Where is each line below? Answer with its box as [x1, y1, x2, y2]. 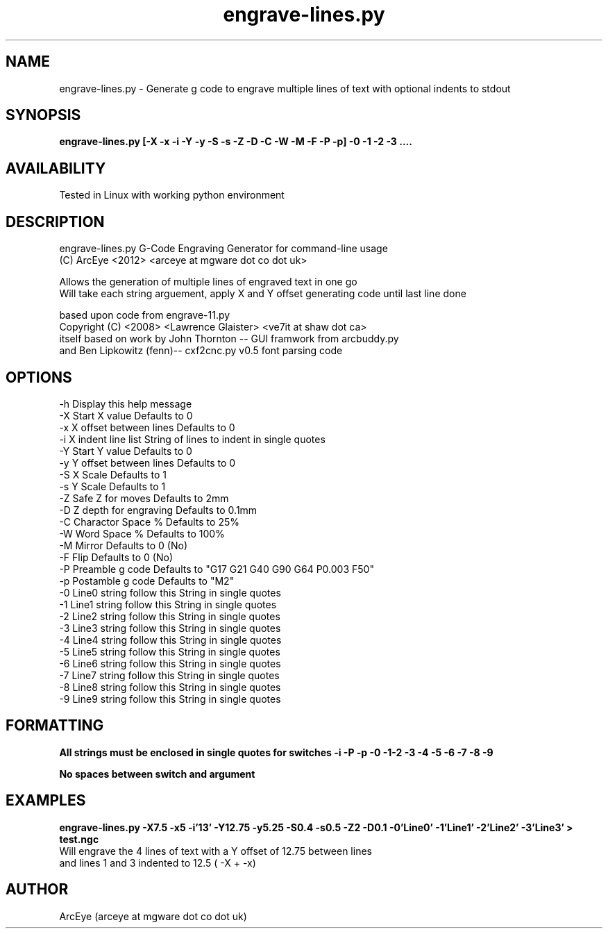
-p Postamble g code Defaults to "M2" [59, 574, 235, 587]
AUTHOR [6, 881, 69, 899]
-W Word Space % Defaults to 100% [59, 527, 225, 540]
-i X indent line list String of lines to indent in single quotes [59, 433, 326, 445]
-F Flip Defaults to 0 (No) [59, 551, 174, 563]
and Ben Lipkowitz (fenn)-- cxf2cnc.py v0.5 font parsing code [59, 344, 343, 357]
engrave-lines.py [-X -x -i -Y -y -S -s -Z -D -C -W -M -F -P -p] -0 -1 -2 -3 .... [59, 135, 412, 148]
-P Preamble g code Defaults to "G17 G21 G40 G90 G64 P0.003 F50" [59, 562, 374, 575]
